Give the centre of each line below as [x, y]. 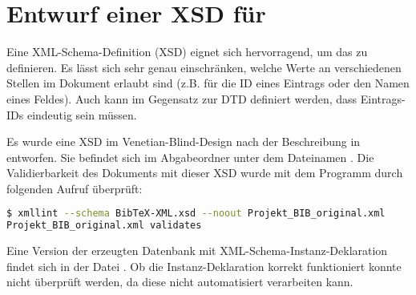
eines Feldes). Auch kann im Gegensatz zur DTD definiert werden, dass [182, 98]
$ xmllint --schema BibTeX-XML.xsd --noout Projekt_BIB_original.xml [196, 214]
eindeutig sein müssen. [82, 114]
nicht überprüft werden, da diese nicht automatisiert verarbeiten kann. [180, 282]
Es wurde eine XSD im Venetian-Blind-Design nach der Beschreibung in [184, 141]
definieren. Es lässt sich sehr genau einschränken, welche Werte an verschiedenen [204, 67]
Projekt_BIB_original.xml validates [104, 226]
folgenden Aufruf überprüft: [75, 188]
